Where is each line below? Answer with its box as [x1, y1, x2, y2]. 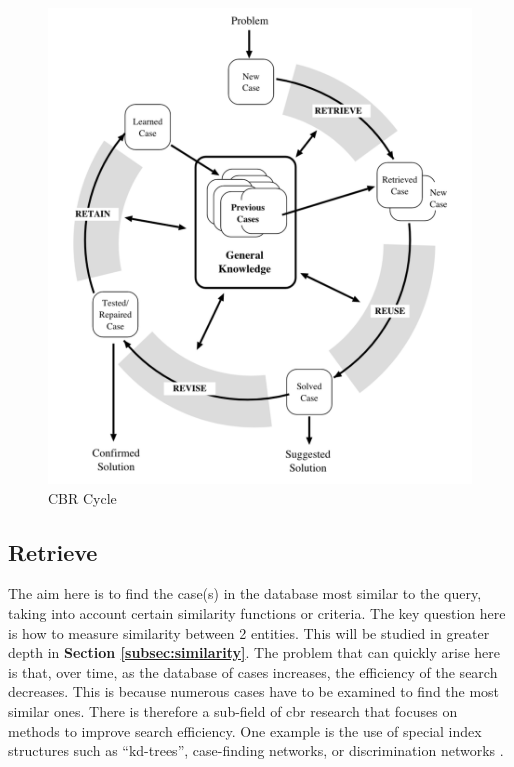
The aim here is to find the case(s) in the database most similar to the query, [8, 583, 482, 604]
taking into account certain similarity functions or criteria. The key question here [8, 603, 506, 624]
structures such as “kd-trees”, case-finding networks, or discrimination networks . [8, 740, 504, 761]
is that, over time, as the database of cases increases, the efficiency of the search [8, 661, 498, 682]
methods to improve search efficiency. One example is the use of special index [8, 720, 482, 741]
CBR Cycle [48, 487, 117, 508]
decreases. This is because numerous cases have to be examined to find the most [8, 681, 500, 702]
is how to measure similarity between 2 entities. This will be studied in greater [8, 622, 490, 643]
